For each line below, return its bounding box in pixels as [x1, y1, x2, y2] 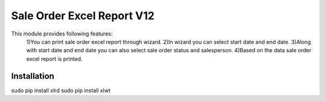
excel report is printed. [26, 55, 83, 63]
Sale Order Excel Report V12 [11, 9, 155, 22]
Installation [11, 71, 54, 81]
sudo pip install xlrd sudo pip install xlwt [11, 87, 111, 94]
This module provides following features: [11, 30, 113, 37]
